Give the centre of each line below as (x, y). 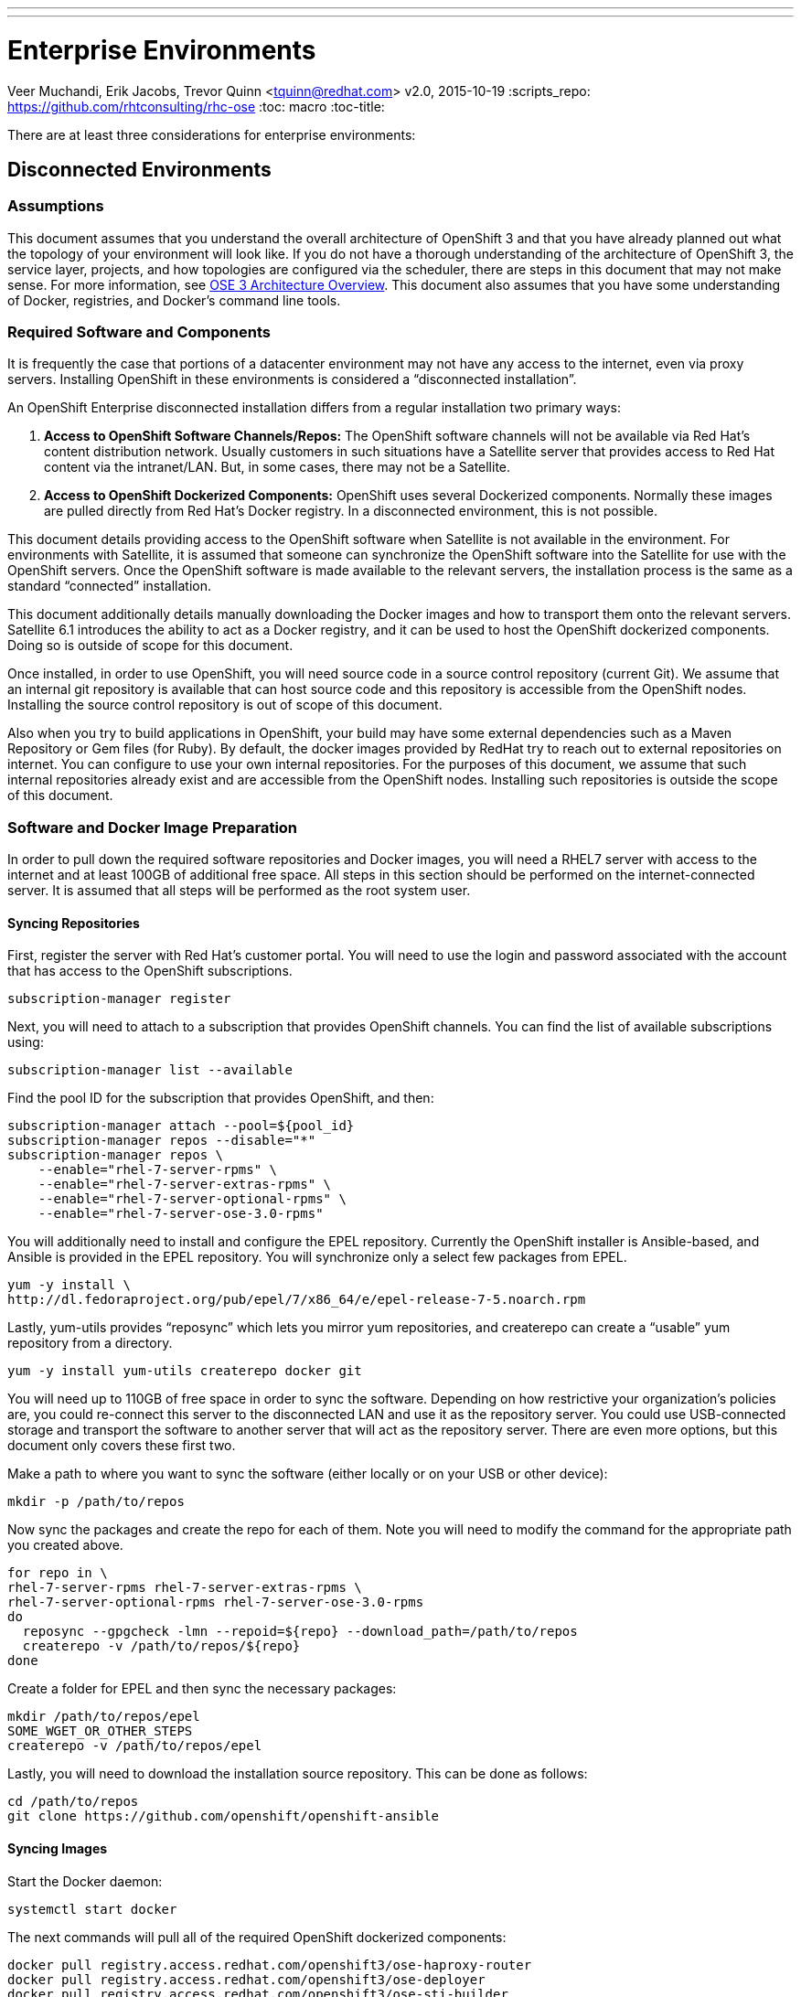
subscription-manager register (119, 999)
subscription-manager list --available (150, 1070)
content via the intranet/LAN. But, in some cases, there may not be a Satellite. (278, 467)
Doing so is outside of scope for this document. (150, 646)
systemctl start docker (92, 1909)
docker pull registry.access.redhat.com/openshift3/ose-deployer (246, 1979)
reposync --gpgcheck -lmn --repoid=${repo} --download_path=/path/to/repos (300, 1632)
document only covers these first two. (122, 1446)
